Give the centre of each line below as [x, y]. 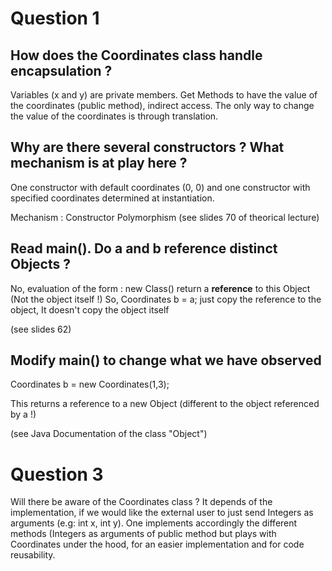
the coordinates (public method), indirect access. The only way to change [162, 105]
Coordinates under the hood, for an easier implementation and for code [157, 544]
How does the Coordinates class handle [136, 55]
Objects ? [40, 264]
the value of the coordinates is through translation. [114, 116]
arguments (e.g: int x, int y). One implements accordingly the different [154, 523]
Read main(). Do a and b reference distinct [144, 248]
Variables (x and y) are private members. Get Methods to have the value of [164, 95]
